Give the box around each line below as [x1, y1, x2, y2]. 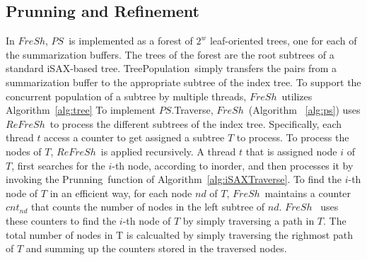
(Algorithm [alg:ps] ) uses [248, 102, 361, 117]
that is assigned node [245, 143, 337, 158]
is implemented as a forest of [69, 33, 193, 48]
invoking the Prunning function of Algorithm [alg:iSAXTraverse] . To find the [6, 172, 342, 187]
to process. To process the [236, 130, 349, 145]
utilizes [281, 88, 313, 103]
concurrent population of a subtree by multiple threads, [6, 88, 247, 103]
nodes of [6, 143, 42, 158]
